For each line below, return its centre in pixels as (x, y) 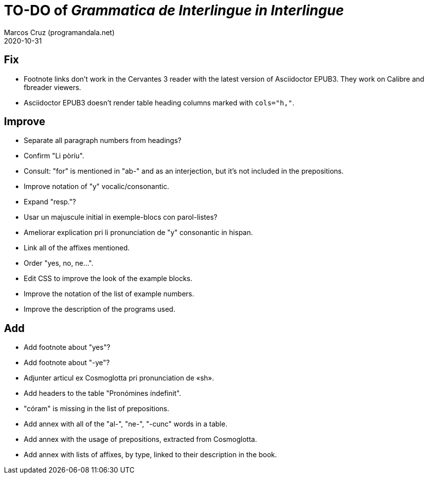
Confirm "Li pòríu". (54, 156)
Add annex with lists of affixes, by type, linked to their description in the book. (150, 455)
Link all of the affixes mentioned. (77, 248)
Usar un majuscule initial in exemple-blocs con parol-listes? (121, 217)
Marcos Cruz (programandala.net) (59, 32)
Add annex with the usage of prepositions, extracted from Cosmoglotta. (140, 439)
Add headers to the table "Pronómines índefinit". (103, 393)
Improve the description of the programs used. (100, 309)
